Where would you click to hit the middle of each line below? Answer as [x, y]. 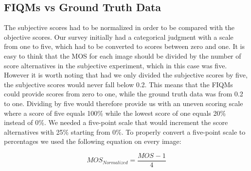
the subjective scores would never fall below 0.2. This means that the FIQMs [118, 84]
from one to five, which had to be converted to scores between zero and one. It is [124, 46]
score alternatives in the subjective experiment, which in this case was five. [116, 65]
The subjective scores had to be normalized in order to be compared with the [119, 27]
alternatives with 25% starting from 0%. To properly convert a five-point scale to [125, 132]
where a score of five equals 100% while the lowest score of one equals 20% [115, 113]
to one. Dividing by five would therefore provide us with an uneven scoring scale [124, 103]
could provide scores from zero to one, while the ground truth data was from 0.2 [124, 94]
